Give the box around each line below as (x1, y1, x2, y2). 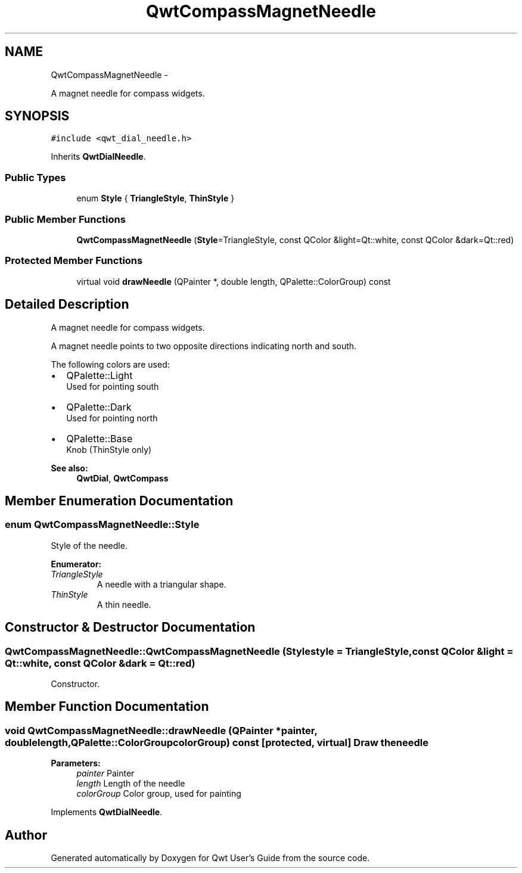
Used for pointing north (66, 412, 158, 423)
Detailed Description (5, 297, 129, 312)
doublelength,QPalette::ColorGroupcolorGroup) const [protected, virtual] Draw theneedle (5, 736, 428, 748)
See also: (51, 462, 88, 473)
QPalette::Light (66, 369, 133, 381)
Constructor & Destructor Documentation (5, 620, 256, 635)
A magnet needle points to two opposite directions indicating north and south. (51, 340, 357, 351)
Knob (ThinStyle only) (66, 444, 152, 455)
